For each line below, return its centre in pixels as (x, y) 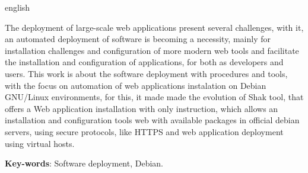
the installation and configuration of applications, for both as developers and (144, 62)
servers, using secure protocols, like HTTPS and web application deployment (144, 131)
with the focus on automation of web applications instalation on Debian (136, 85)
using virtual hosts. (40, 143)
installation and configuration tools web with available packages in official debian (152, 120)
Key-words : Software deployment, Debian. (84, 163)
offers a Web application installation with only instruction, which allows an (142, 108)
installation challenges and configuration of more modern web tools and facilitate (152, 50)
